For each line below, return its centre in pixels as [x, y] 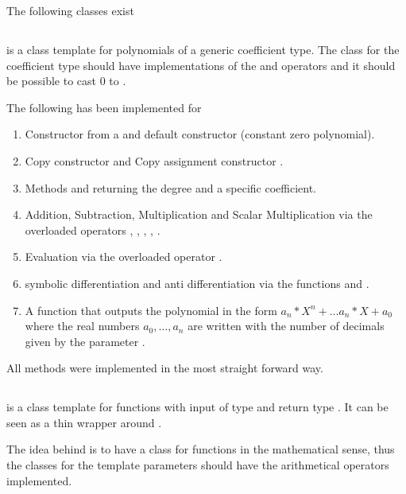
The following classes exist [70, 10]
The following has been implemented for [104, 107]
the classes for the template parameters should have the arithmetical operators [198, 465]
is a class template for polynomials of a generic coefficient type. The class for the [203, 49]
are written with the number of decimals [286, 326]
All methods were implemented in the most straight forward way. [165, 368]
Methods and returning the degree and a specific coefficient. [171, 187]
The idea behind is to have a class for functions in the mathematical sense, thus [201, 449]
